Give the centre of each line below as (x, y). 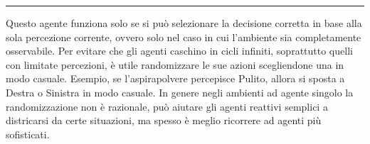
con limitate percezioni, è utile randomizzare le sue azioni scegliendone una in (175, 64)
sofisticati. (28, 134)
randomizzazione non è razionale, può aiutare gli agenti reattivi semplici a (167, 106)
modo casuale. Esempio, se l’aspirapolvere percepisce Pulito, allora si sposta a (175, 78)
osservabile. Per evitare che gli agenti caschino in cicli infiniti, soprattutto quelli (179, 51)
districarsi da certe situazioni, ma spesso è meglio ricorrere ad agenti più (164, 120)
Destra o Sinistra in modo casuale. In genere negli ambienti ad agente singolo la (180, 92)
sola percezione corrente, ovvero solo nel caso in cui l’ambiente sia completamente (184, 37)
